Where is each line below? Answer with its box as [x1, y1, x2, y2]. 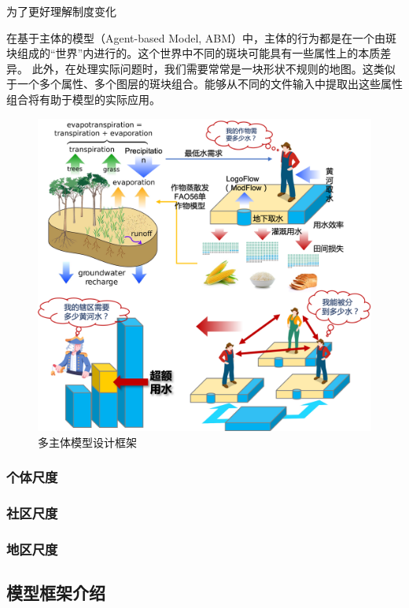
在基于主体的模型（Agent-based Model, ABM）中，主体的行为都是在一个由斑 [6, 29, 397, 46]
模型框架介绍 [6, 580, 105, 605]
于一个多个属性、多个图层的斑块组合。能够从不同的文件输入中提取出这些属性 [6, 76, 403, 92]
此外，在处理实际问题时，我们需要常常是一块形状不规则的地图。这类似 [31, 60, 396, 76]
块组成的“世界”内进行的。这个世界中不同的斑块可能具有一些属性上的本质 [6, 45, 381, 61]
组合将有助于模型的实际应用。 [6, 90, 160, 107]
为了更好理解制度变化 [6, 3, 116, 19]
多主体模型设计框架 [38, 433, 137, 450]
